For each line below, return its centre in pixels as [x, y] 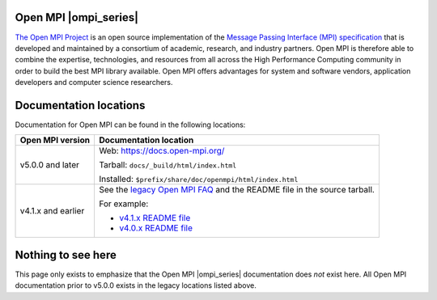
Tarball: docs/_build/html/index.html [168, 165]
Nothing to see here [66, 255]
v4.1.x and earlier [52, 211]
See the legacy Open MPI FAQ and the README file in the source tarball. [237, 190]
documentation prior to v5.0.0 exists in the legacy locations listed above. [136, 285]
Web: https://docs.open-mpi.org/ [161, 151]
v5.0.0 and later [50, 165]
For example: [123, 204]
